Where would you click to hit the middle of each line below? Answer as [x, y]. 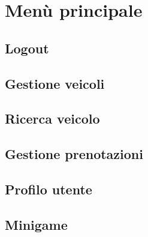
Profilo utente [49, 189]
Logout [27, 48]
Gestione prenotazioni [74, 154]
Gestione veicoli [55, 83]
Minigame [36, 224]
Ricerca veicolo [52, 118]
